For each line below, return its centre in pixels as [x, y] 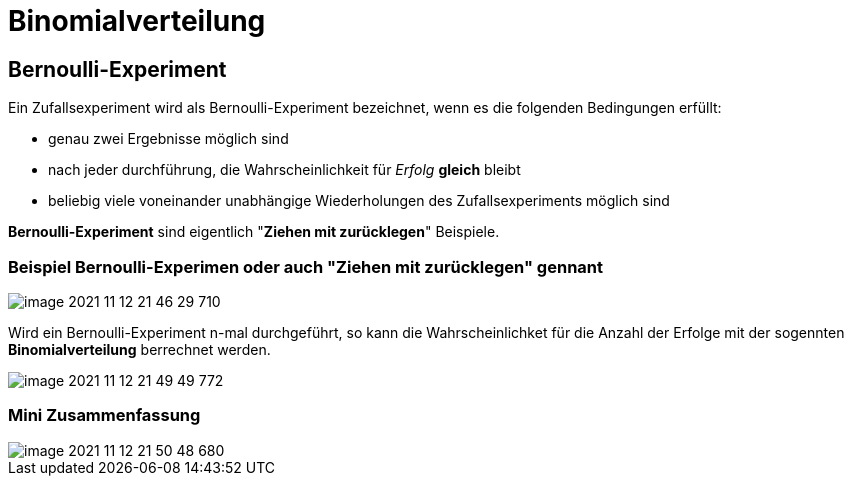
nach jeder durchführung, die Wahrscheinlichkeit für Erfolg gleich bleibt [284, 170]
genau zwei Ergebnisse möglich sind [168, 139]
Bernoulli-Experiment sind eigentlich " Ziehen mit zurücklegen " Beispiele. [254, 232]
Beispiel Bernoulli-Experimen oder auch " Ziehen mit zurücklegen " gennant [305, 266]
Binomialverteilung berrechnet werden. [139, 349]
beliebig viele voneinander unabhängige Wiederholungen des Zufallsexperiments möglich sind [359, 201]
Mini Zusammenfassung [104, 415]
